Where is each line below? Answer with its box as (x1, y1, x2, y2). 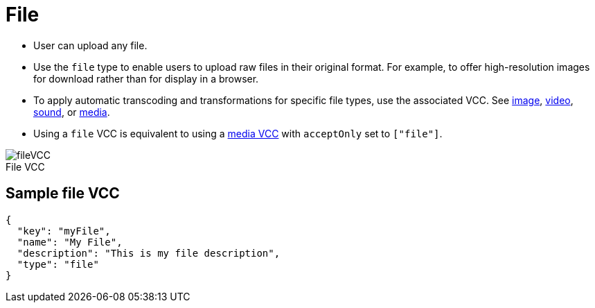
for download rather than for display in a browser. (33, 72, 259, 85)
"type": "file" (17, 258, 99, 270)
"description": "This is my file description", (17, 247, 281, 259)
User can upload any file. (33, 39, 148, 51)
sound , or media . (33, 105, 110, 118)
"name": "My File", (17, 236, 123, 248)
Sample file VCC (6, 185, 120, 203)
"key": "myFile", (17, 225, 111, 237)
